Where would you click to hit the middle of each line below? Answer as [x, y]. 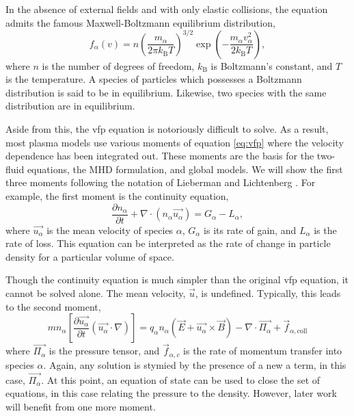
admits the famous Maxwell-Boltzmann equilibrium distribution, [140, 22]
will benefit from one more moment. [81, 406]
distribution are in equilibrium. [70, 106]
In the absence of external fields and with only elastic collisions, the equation [167, 9]
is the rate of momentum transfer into [263, 351]
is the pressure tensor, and [104, 351]
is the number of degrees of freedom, [118, 65]
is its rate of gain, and [250, 230]
